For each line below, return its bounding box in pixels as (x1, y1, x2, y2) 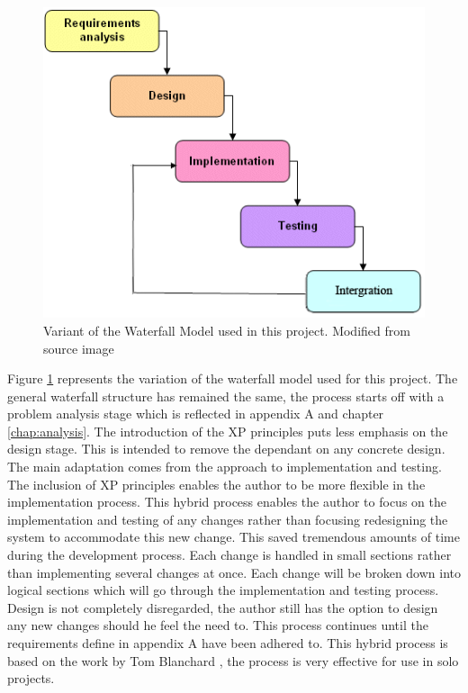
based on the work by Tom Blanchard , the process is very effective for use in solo (7, 651, 459, 670)
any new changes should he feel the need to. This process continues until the (7, 616, 428, 634)
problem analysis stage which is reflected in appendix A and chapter (7, 404, 384, 423)
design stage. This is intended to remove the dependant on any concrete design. (7, 439, 445, 458)
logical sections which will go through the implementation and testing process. (7, 580, 439, 599)
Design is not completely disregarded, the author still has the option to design (7, 598, 438, 616)
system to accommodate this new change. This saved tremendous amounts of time (7, 527, 460, 546)
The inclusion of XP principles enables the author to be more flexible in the (7, 474, 426, 493)
